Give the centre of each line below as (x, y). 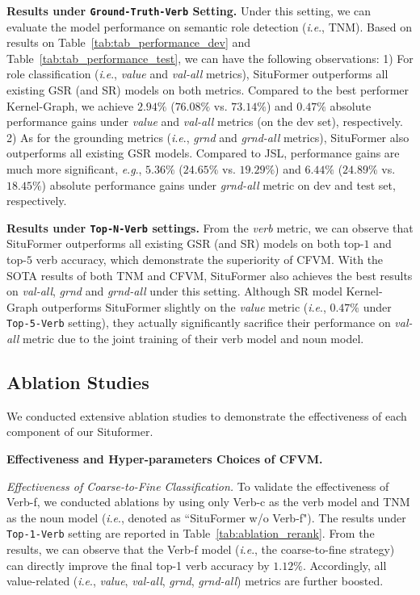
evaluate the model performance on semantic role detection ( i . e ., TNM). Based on (209, 26)
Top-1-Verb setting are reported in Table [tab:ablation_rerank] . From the (191, 533)
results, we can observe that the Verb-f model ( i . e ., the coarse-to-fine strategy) (201, 549)
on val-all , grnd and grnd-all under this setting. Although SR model (174, 291)
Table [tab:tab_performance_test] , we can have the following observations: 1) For (210, 58)
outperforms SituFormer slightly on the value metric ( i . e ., (184, 306)
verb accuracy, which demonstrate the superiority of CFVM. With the (210, 260)
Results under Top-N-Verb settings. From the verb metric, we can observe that (210, 227)
